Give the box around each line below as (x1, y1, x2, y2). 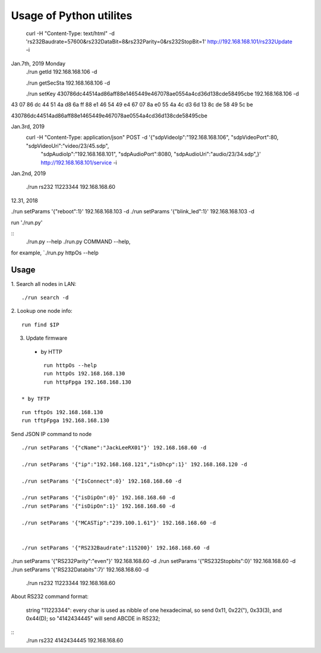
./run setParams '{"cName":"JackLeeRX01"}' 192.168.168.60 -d (21, 444, 207, 451)
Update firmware (26, 334, 68, 342)
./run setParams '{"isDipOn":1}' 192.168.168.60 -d (21, 502, 175, 509)
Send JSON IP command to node (11, 430, 92, 437)
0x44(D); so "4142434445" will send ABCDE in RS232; (26, 615, 160, 622)
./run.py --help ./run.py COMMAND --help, (26, 238, 131, 245)
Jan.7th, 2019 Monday (11, 60, 65, 67)
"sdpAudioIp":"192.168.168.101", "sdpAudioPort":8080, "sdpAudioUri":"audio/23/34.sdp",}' (40, 151, 261, 158)
